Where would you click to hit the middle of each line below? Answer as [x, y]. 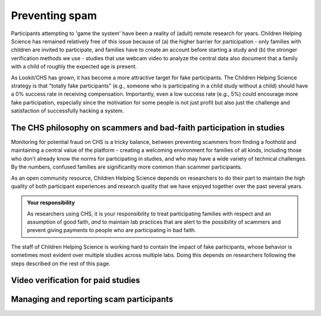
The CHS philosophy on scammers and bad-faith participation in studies [148, 128]
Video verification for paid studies [75, 281]
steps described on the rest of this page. [61, 263]
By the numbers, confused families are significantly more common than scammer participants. [127, 167]
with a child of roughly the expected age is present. [74, 67]
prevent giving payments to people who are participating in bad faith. [111, 230]
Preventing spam [54, 15]
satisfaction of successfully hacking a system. [67, 111]
